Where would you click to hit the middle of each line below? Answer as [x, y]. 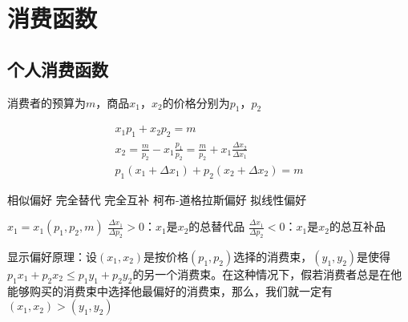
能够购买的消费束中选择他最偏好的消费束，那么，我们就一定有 [170, 290]
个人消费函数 [58, 68]
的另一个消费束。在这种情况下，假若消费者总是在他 [267, 274]
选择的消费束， [273, 256]
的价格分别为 [196, 102]
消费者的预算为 [46, 102]
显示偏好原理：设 [52, 256]
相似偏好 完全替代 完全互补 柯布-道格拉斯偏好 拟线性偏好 [157, 199]
